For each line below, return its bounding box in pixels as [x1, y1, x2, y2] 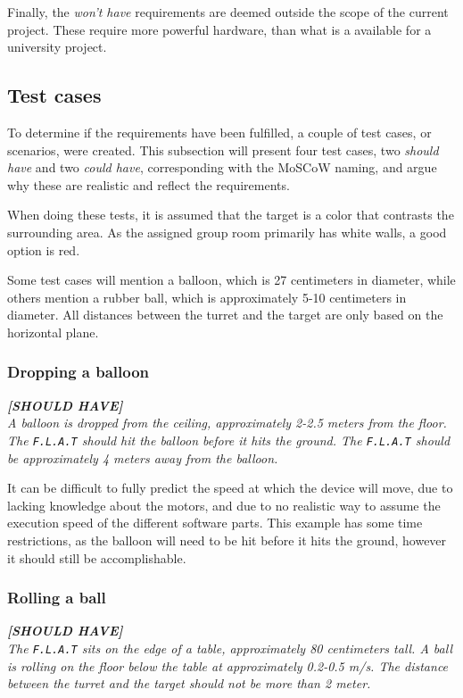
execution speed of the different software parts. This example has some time [7, 513, 423, 532]
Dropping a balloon [7, 361, 150, 383]
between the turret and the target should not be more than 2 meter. [7, 674, 371, 693]
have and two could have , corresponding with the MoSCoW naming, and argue [7, 158, 437, 177]
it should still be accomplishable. [7, 548, 186, 567]
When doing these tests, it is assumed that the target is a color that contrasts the [7, 205, 454, 224]
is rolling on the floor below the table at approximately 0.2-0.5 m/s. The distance [7, 656, 449, 675]
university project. [7, 37, 107, 56]
